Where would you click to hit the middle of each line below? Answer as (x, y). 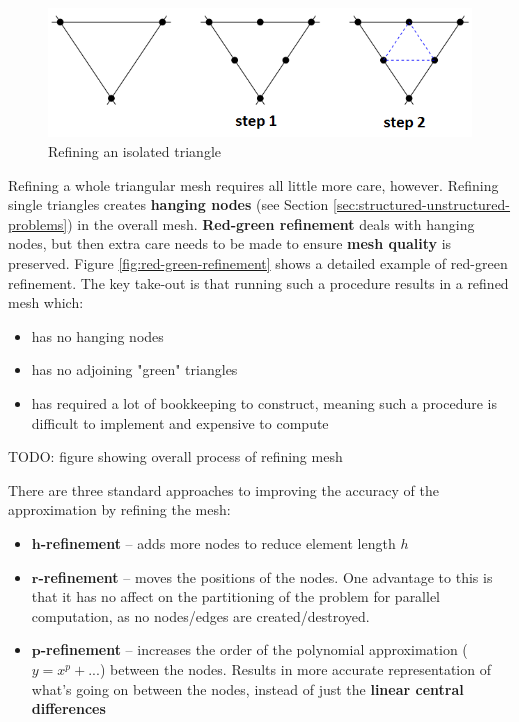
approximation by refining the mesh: (119, 509)
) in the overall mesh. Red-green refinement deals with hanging (271, 223)
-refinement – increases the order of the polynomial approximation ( (254, 649)
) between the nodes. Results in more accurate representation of (295, 668)
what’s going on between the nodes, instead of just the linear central (247, 688)
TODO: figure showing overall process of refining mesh (175, 456)
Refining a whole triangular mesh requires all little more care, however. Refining (253, 184)
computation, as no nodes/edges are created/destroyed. (200, 615)
